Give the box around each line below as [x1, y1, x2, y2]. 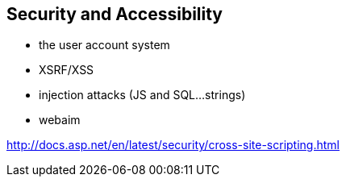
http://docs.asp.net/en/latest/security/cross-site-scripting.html [6, 138, 340, 152]
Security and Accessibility [6, 4, 223, 24]
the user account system [39, 38, 170, 52]
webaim [39, 113, 81, 127]
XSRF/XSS [39, 63, 94, 77]
